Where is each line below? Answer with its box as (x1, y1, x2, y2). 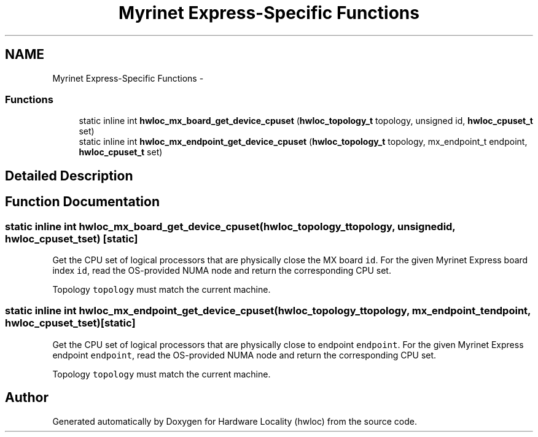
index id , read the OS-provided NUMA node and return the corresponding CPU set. (52, 265, 391, 276)
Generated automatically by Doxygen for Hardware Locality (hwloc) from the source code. (52, 416, 417, 427)
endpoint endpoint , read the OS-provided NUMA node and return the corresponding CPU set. (52, 349, 437, 360)
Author (5, 390, 49, 406)
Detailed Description (5, 168, 133, 184)
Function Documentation (5, 194, 160, 210)
